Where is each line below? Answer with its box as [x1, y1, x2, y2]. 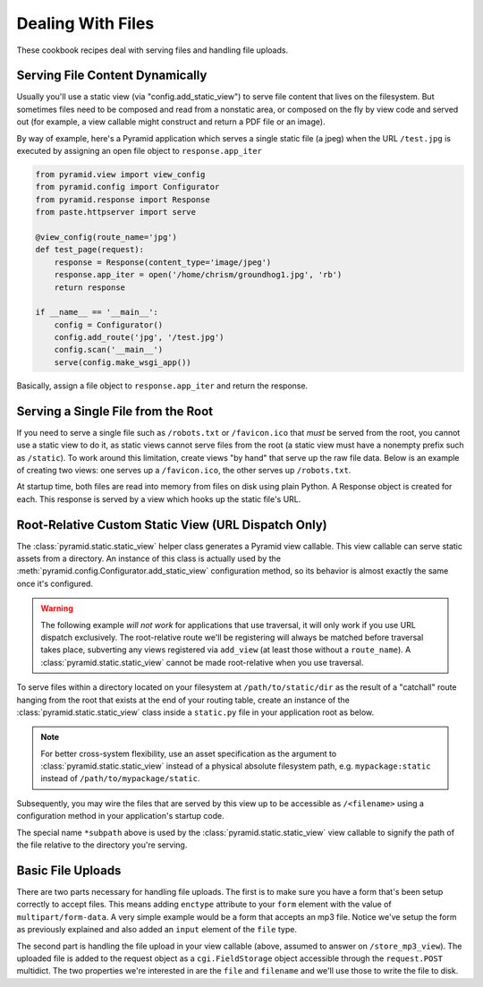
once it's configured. [16, 578, 94, 589]
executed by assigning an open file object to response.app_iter [16, 146, 263, 157]
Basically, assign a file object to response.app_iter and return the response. [16, 380, 309, 391]
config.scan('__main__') [54, 345, 164, 355]
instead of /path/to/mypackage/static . [40, 773, 200, 784]
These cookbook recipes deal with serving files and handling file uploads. [16, 45, 289, 55]
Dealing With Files [16, 13, 155, 33]
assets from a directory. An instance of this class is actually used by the [16, 553, 282, 564]
